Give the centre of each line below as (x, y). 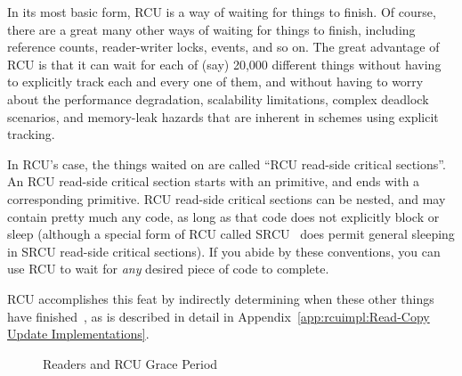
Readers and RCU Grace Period (130, 363)
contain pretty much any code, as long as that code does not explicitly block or (223, 216)
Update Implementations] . (78, 334)
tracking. (31, 134)
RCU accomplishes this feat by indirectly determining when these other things (221, 298)
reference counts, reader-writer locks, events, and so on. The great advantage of (223, 47)
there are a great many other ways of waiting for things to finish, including (211, 29)
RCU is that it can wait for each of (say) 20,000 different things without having (224, 64)
